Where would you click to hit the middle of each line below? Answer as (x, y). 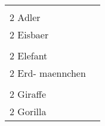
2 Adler (25, 17)
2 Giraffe (28, 94)
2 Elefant (29, 55)
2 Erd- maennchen (48, 73)
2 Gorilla (28, 111)
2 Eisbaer (29, 34)
